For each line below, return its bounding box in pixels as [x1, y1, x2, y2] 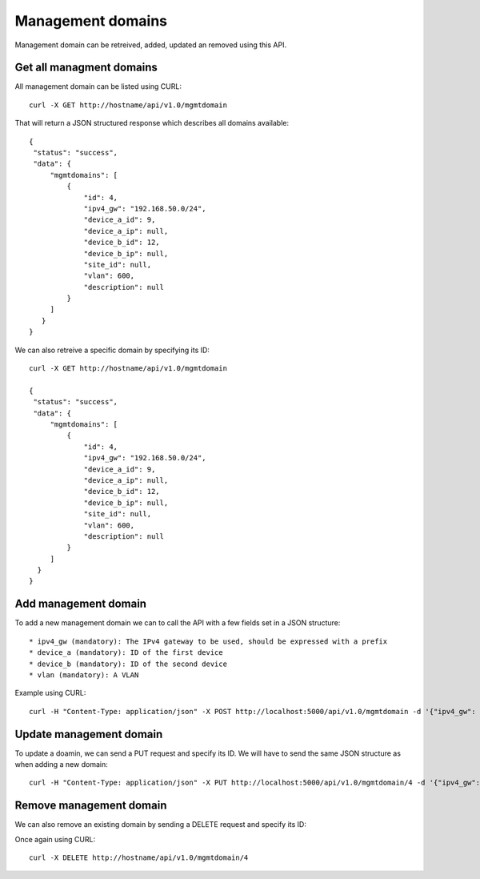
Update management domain [14, 727, 163, 741]
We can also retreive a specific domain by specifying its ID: [14, 345, 210, 355]
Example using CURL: [14, 688, 86, 698]
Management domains [14, 12, 168, 30]
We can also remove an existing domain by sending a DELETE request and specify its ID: [14, 820, 307, 829]
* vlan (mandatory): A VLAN [29, 670, 139, 680]
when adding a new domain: [14, 760, 108, 769]
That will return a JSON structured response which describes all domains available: [14, 118, 290, 128]
